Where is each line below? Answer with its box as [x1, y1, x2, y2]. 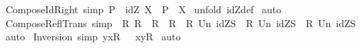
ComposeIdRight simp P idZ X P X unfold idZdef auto [5, 2, 282, 16]
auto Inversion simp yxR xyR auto [5, 29, 181, 44]
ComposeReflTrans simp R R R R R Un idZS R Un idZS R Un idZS [5, 15, 356, 30]
